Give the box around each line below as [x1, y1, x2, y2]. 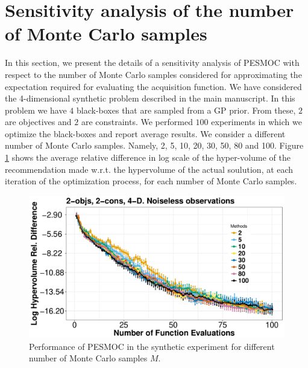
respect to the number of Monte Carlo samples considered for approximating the [5, 68, 302, 80]
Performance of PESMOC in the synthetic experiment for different [29, 340, 275, 352]
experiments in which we [211, 115, 302, 128]
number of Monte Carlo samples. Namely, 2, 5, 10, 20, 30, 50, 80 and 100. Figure [5, 139, 304, 152]
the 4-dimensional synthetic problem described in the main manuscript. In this [5, 92, 295, 105]
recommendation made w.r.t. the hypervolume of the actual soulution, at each [5, 163, 294, 175]
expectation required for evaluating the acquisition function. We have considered [5, 80, 302, 92]
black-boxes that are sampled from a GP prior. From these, [77, 103, 296, 116]
